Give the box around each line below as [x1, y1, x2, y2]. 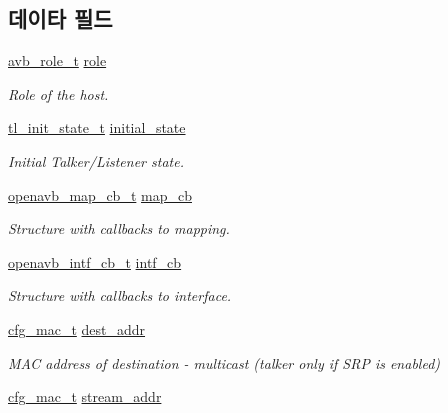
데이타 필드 [8, 3, 113, 34]
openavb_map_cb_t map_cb [8, 184, 192, 205]
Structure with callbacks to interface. [8, 285, 232, 306]
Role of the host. [8, 83, 109, 104]
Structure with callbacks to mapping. [8, 218, 230, 239]
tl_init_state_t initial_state [8, 117, 186, 138]
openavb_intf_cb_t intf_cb [8, 251, 182, 272]
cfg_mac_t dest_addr [8, 318, 146, 339]
